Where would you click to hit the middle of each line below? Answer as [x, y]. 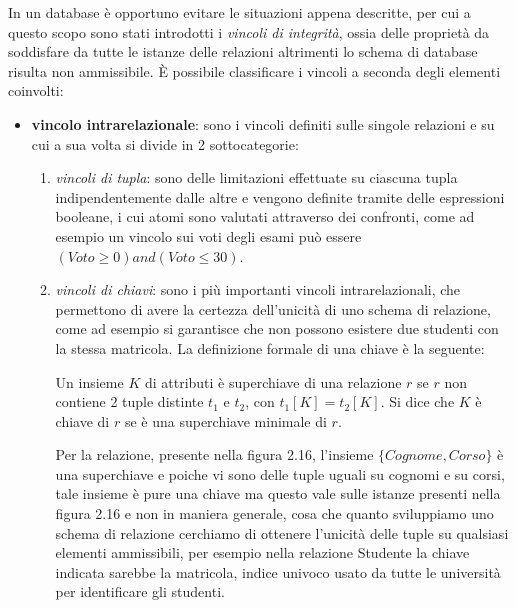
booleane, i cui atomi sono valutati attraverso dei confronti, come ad [265, 216]
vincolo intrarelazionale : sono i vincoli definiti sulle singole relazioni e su [263, 123]
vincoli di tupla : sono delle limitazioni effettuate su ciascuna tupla [256, 177]
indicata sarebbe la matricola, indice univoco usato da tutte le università [278, 571]
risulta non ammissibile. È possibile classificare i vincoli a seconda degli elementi [254, 70]
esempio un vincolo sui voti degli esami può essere [208, 235]
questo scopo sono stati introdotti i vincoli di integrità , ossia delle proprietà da [249, 31]
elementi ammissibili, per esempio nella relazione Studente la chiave [262, 552]
